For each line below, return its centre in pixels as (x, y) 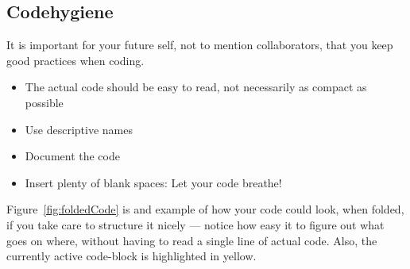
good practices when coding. (75, 60)
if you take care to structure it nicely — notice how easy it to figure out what (195, 224)
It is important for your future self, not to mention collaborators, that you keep (200, 45)
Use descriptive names (79, 129)
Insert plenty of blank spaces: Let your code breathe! (153, 182)
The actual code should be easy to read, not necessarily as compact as (196, 87)
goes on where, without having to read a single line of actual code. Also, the (192, 240)
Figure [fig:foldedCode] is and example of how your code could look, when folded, (205, 209)
